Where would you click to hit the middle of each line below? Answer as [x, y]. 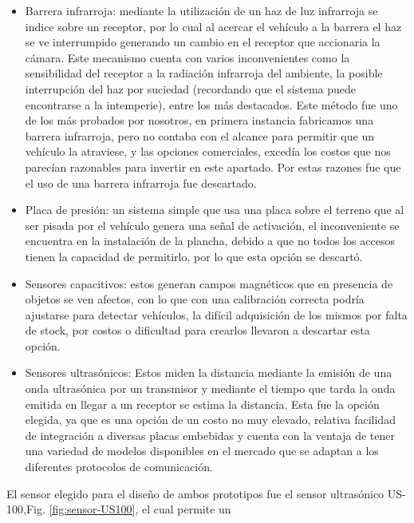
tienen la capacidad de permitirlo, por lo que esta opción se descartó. [194, 256]
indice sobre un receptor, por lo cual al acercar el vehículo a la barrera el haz [213, 26]
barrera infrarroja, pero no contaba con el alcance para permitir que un [199, 135]
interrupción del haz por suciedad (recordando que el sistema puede [191, 88]
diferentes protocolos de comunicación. [119, 467]
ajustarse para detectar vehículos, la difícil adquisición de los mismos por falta [216, 314]
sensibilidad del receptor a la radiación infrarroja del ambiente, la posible [204, 73]
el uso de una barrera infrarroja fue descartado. [141, 182]
